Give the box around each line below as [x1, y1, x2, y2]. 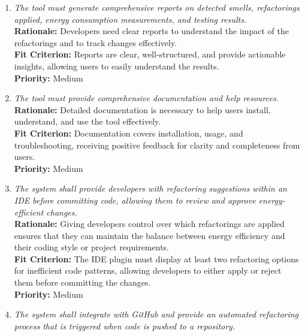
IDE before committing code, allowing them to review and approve [14, 193, 256, 206]
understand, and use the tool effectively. [14, 115, 161, 128]
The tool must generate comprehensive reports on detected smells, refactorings [14, 1, 300, 13]
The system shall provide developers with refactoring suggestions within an [14, 182, 287, 195]
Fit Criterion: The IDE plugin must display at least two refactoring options [14, 252, 299, 265]
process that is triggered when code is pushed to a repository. [14, 319, 235, 332]
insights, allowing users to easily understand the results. [14, 59, 219, 72]
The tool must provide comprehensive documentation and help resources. [14, 92, 279, 104]
